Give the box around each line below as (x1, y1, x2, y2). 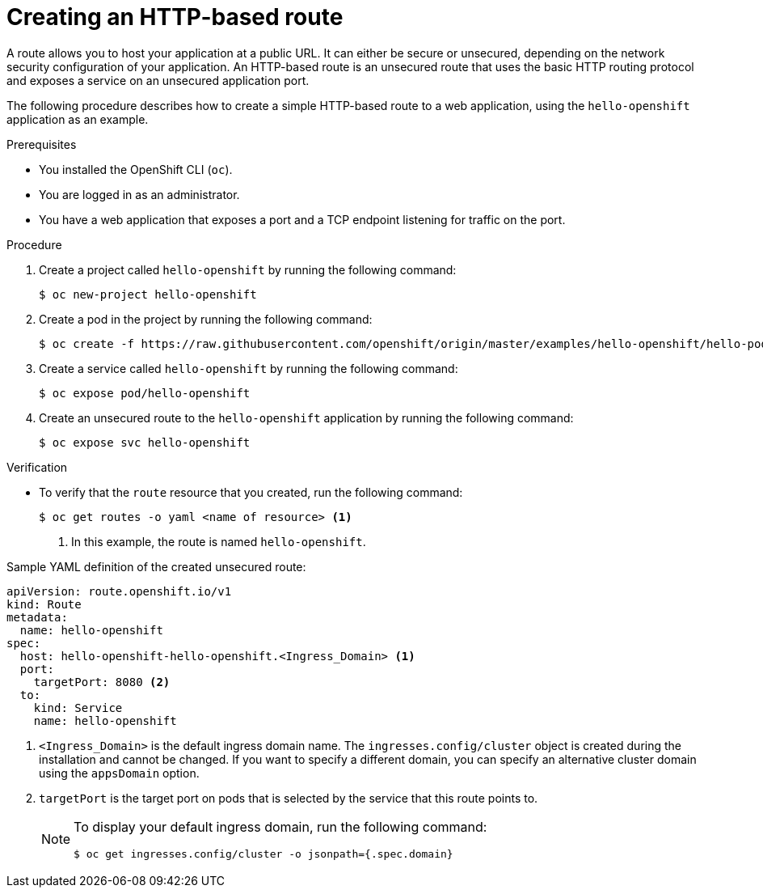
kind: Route (6, 597, 82, 611)
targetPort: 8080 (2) (33, 675, 171, 689)
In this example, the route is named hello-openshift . (71, 534, 366, 549)
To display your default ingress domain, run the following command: (74, 818, 487, 835)
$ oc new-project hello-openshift (39, 287, 257, 301)
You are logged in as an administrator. (39, 187, 240, 201)
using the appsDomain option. (39, 765, 200, 780)
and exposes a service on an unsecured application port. (6, 73, 310, 87)
